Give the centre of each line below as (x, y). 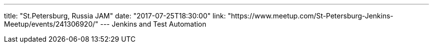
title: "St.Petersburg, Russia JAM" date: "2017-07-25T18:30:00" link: (115, 16)
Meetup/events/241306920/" (51, 24)
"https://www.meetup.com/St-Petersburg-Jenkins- (310, 16)
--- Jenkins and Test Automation (153, 24)
